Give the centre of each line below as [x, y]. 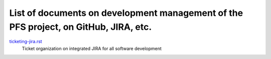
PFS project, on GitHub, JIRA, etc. [81, 27]
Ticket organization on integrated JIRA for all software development [92, 48]
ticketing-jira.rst [26, 42]
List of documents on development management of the [126, 13]
